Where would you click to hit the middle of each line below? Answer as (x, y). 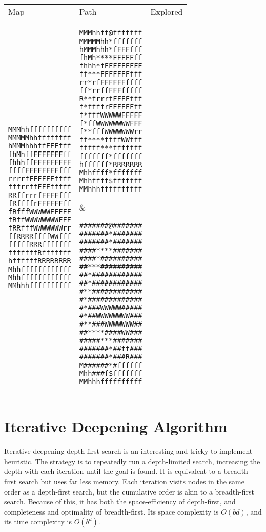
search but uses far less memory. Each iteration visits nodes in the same (131, 481)
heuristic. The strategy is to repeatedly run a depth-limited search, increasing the (132, 461)
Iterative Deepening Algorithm (116, 426)
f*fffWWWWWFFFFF (111, 115)
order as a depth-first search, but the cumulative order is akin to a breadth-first (129, 491)
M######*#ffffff (111, 365)
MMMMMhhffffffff (40, 137)
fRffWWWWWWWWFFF (40, 220)
